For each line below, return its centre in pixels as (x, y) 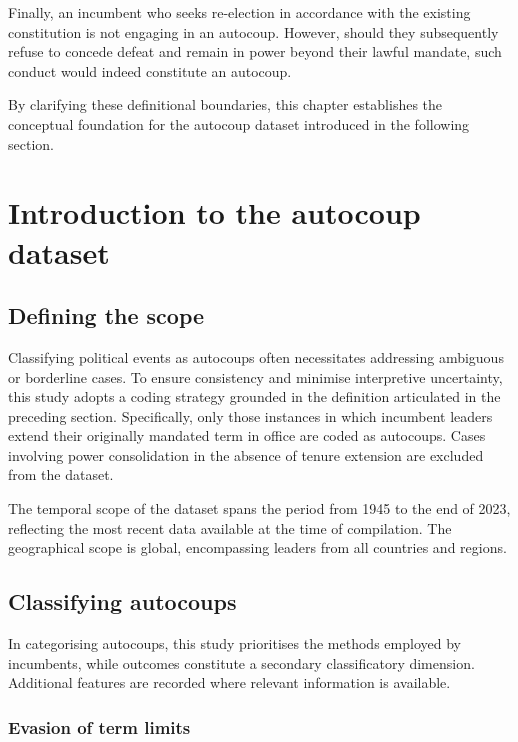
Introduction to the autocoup (214, 212)
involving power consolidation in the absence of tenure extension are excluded (246, 454)
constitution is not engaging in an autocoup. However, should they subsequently (253, 31)
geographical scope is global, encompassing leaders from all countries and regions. (257, 547)
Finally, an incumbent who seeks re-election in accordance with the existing (239, 12)
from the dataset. (61, 474)
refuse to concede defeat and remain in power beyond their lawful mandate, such (255, 51)
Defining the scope (106, 315)
